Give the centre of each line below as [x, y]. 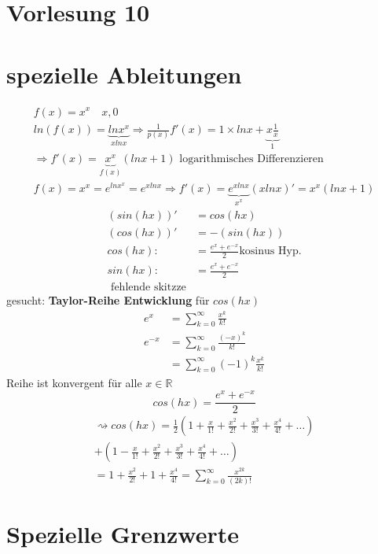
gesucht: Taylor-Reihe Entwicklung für [108, 299]
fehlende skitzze [149, 287]
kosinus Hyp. [270, 251]
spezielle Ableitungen [124, 74]
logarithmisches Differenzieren [251, 159]
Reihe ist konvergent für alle [74, 382]
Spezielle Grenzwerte [123, 533]
